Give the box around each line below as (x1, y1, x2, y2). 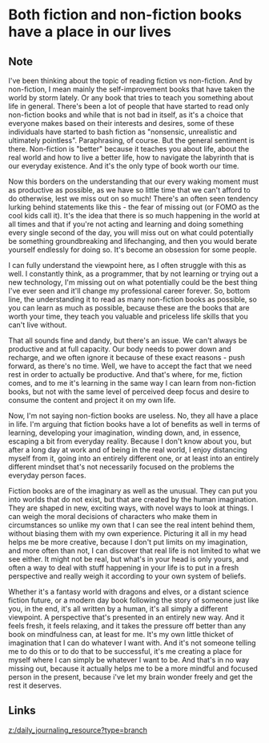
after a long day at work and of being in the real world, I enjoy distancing (8, 445, 247, 454)
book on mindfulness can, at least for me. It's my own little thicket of (8, 630, 234, 639)
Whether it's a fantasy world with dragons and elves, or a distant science (8, 587, 250, 596)
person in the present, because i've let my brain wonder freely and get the (8, 672, 254, 681)
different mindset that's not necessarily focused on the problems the (8, 462, 235, 471)
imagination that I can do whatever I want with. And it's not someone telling (8, 638, 256, 648)
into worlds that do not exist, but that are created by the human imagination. (8, 495, 259, 504)
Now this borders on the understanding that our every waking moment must (8, 177, 259, 186)
